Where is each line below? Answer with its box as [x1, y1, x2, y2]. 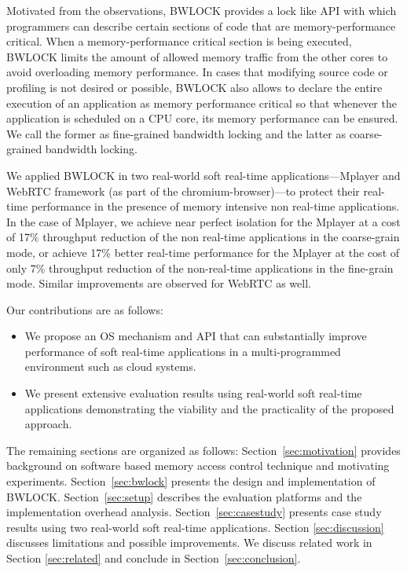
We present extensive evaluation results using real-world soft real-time [24, 385, 362, 401]
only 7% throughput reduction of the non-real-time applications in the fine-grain [6, 259, 394, 276]
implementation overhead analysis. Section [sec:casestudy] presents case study [6, 504, 382, 520]
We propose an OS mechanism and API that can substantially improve [24, 328, 367, 344]
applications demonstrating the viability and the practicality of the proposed [24, 400, 394, 416]
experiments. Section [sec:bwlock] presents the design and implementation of [6, 473, 376, 489]
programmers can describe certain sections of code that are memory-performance [6, 17, 396, 34]
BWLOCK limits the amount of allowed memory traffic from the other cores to [6, 48, 388, 64]
